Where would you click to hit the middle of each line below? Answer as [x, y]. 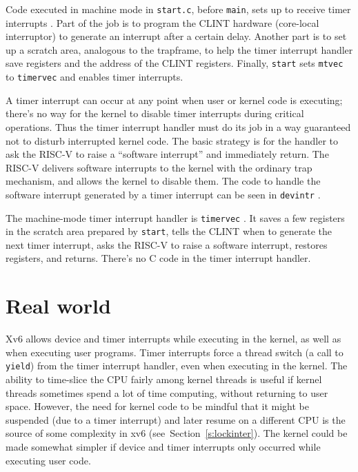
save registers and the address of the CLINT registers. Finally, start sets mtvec [175, 63]
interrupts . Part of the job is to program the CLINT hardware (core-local [162, 22]
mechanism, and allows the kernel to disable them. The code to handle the [163, 181]
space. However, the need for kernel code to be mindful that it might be [158, 406]
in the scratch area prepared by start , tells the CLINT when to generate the [169, 231]
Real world [58, 306]
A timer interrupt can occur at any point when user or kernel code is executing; [174, 100]
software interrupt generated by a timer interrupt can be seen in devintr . [163, 194]
